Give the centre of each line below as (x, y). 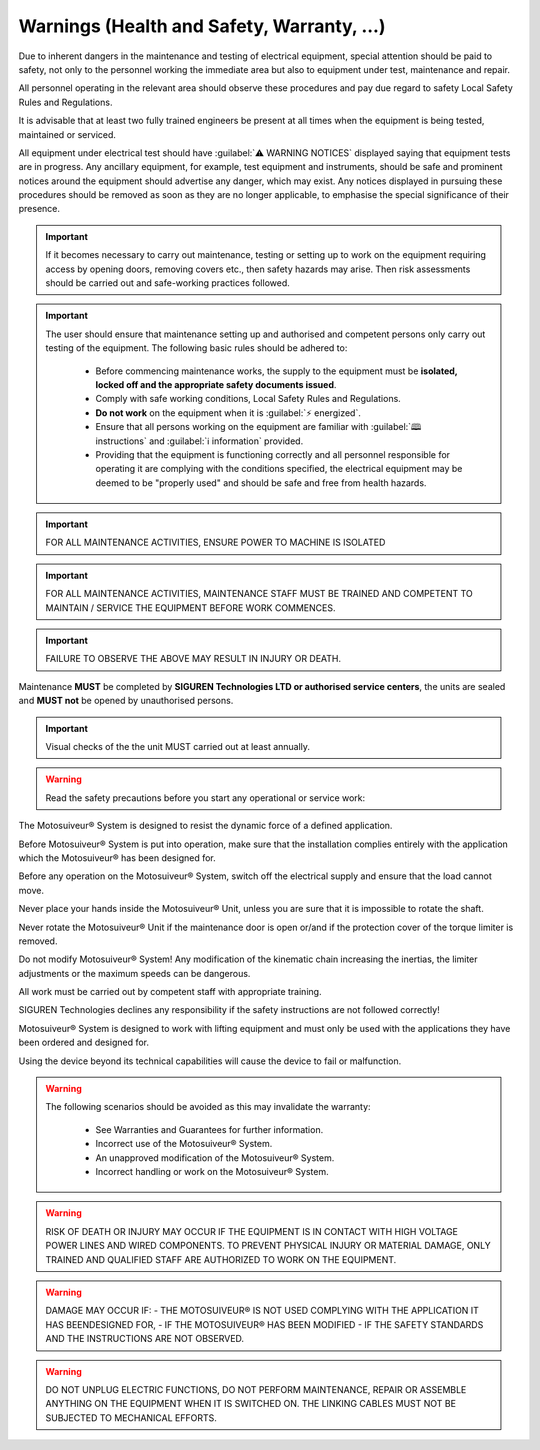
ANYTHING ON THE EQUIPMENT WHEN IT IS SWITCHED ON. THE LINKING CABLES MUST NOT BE (251, 1404)
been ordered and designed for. (84, 1042)
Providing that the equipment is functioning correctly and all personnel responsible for (272, 454)
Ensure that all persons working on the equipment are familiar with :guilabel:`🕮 (258, 427)
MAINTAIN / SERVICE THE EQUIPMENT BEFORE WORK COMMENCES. (190, 607)
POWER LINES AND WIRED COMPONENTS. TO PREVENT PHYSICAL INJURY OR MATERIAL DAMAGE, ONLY (268, 1246)
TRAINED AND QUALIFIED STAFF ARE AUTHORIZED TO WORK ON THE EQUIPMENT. (221, 1259)
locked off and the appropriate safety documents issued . (216, 384)
